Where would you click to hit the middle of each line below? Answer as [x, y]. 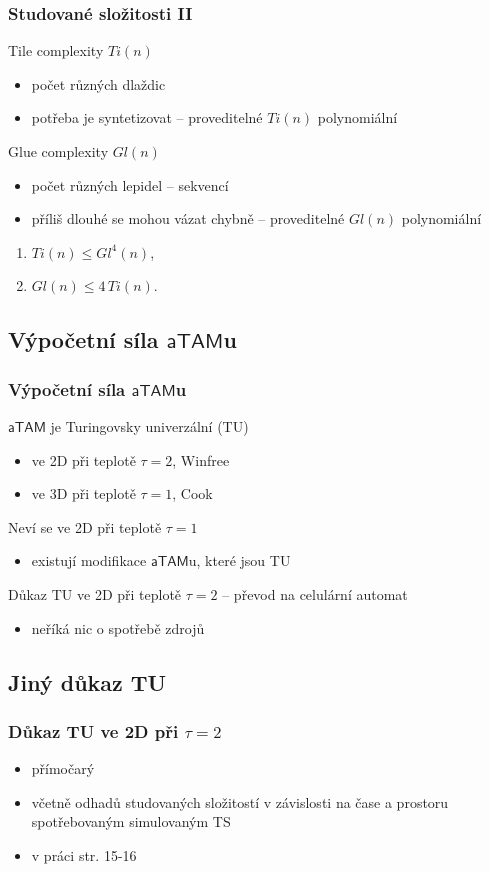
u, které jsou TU [239, 560]
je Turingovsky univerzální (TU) [149, 425]
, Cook [192, 493]
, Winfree [201, 459]
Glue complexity [58, 151]
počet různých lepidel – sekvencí [130, 184]
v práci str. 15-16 [84, 854]
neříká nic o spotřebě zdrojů [118, 627]
